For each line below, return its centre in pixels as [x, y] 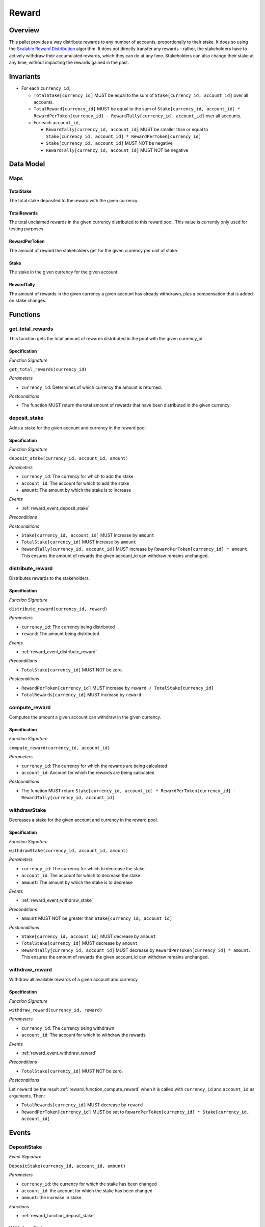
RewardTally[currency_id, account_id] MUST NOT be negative [117, 150]
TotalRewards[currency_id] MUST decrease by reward [82, 1105]
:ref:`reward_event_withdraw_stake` [57, 900]
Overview [24, 30]
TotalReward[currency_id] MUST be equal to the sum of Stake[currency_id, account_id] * [137, 109]
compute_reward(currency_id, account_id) [60, 748]
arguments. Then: [27, 1096]
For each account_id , [57, 123]
